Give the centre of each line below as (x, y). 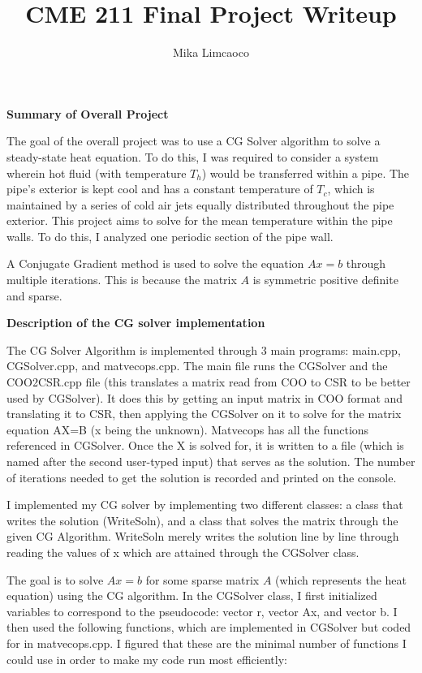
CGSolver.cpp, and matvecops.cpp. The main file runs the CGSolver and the (197, 366)
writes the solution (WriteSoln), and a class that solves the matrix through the (202, 520)
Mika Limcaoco (211, 52)
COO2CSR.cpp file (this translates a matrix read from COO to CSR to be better (209, 382)
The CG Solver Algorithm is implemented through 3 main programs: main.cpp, (204, 349)
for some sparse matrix (202, 579)
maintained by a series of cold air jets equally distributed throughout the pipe (200, 204)
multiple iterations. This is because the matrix (122, 280)
